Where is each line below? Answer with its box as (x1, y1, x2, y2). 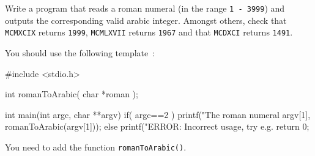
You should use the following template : (5, 46, 155, 59)
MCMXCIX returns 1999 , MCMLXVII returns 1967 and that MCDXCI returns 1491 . (5, 26, 293, 39)
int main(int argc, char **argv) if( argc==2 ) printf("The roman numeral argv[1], (5, 108, 311, 121)
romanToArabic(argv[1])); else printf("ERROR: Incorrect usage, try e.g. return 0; (5, 120, 309, 133)
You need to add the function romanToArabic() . (5, 140, 187, 153)
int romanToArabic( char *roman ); (5, 87, 138, 100)
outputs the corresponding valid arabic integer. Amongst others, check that (5, 13, 287, 26)
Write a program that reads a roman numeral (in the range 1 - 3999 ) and (5, 2, 285, 14)
